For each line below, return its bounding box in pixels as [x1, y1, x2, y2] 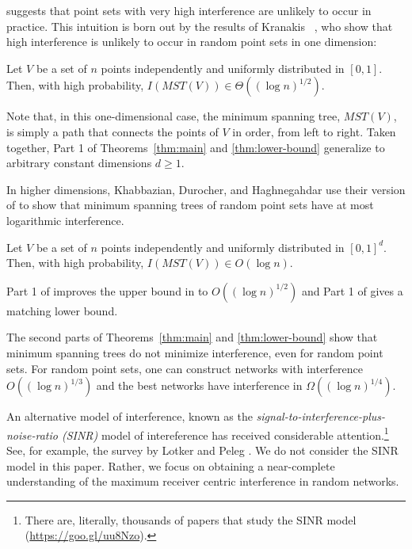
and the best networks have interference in [96, 377, 303, 394]
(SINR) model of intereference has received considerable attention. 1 [61, 424, 389, 443]
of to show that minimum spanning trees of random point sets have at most [6, 196, 374, 213]
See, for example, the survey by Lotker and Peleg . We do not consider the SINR [6, 441, 399, 458]
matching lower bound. [6, 302, 118, 318]
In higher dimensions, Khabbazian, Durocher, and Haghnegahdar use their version [6, 181, 406, 197]
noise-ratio [6, 426, 58, 443]
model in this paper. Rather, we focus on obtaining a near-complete [6, 457, 335, 474]
